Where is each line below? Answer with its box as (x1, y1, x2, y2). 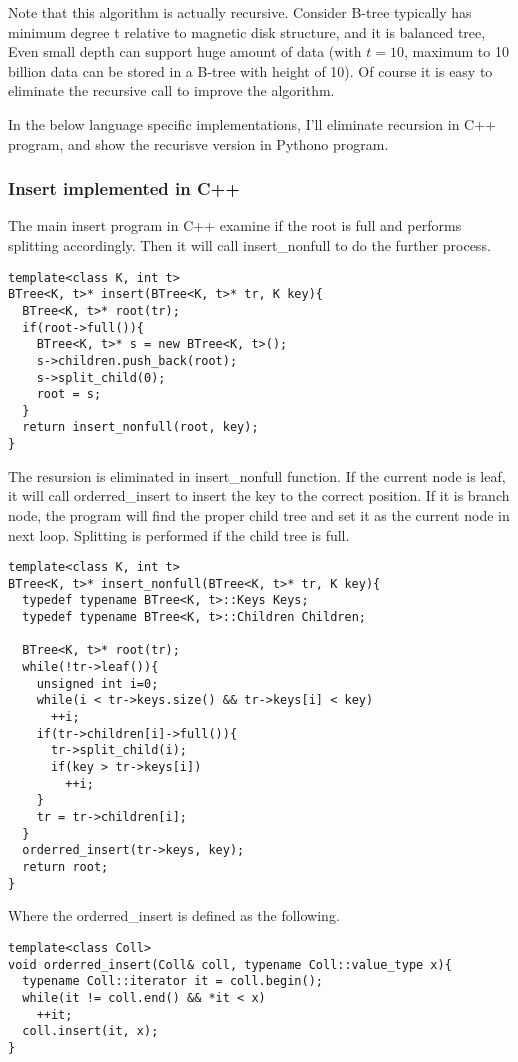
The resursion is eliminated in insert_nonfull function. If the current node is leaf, (8, 465, 506, 486)
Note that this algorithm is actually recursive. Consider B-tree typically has (8, 2, 472, 22)
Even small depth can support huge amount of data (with (8, 41, 362, 62)
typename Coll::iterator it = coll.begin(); (22, 974, 323, 989)
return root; (22, 859, 109, 874)
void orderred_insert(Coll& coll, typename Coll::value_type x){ (8, 957, 452, 972)
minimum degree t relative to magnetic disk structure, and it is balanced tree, (8, 21, 486, 42)
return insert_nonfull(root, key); (22, 420, 259, 435)
